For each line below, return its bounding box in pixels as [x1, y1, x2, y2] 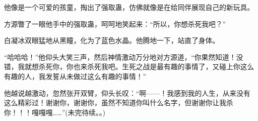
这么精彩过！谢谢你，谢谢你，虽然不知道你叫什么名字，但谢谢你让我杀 [4, 97, 233, 108]
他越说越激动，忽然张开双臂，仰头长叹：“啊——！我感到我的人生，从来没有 [4, 87, 251, 98]
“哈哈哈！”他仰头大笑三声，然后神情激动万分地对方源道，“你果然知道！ [4, 51, 236, 62]
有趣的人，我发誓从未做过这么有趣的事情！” [4, 71, 146, 81]
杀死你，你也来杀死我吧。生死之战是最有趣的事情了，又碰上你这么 [38, 61, 254, 72]
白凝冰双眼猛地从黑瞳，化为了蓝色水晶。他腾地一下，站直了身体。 [4, 35, 219, 45]
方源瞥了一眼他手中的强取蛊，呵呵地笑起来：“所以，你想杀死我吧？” [4, 18, 226, 29]
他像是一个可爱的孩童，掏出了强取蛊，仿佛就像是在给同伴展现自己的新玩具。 [4, 2, 254, 12]
